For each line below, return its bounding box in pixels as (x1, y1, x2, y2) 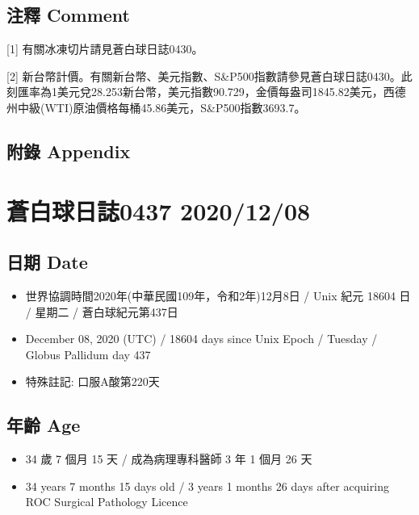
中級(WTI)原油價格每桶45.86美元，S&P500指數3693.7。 (17, 98, 306, 115)
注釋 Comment (6, 2, 131, 27)
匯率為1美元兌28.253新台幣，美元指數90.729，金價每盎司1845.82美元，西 (17, 83, 395, 100)
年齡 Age (6, 412, 81, 438)
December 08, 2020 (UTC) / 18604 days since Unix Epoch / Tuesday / (25, 330, 378, 347)
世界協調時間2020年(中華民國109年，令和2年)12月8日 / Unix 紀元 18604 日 (25, 287, 411, 304)
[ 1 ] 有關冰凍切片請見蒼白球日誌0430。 (6, 40, 203, 57)
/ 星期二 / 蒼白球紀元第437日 (25, 303, 178, 320)
